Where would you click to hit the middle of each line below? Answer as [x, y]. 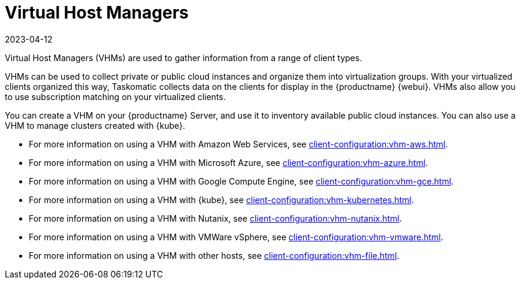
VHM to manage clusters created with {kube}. [95, 125]
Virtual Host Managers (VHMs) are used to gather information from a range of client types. [184, 58]
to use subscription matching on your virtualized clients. [115, 96]
